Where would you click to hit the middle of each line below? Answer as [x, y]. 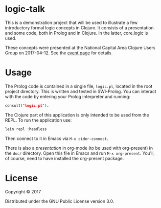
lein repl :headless [26, 129]
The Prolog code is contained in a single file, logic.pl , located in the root [79, 86]
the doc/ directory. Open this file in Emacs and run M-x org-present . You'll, [80, 153]
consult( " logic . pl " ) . [27, 105]
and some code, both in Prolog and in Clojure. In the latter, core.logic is [77, 33]
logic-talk [25, 9]
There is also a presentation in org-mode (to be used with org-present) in [79, 148]
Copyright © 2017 [23, 191]
